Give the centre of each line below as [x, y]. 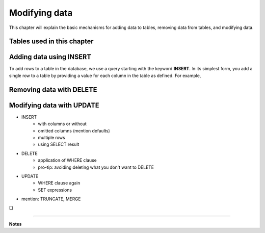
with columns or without [62, 124]
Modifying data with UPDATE [54, 105]
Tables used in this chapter [51, 41]
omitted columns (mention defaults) [74, 130]
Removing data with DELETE [53, 90]
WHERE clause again [59, 183]
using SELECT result [59, 144]
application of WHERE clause [67, 160]
